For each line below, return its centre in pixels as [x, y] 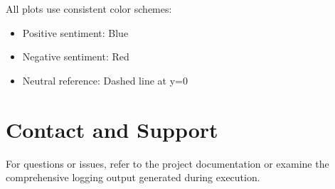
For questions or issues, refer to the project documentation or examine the [167, 163]
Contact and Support [112, 129]
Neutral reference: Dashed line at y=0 [105, 80]
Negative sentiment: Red [76, 56]
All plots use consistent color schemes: [89, 9]
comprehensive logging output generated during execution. [133, 177]
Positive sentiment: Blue [75, 32]
